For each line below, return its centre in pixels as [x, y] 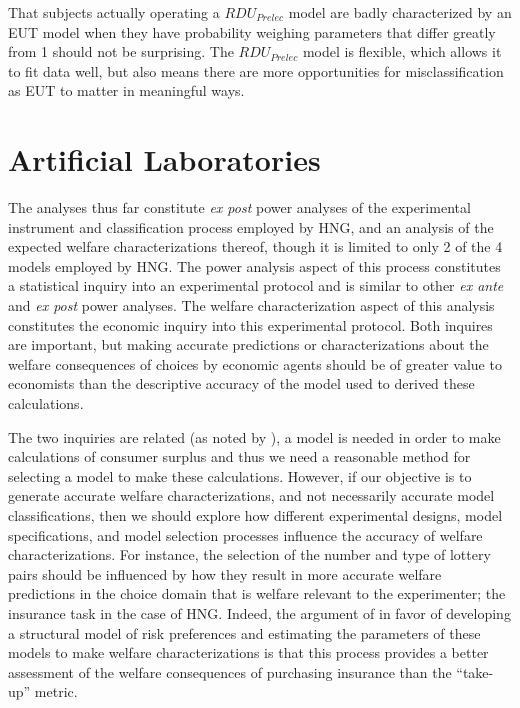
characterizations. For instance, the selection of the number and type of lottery [249, 554]
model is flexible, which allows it [402, 51]
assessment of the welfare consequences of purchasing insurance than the [230, 671]
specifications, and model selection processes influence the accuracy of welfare [245, 534]
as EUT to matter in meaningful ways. [126, 90]
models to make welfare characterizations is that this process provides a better [248, 652]
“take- [475, 671]
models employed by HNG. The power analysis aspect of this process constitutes [254, 265]
